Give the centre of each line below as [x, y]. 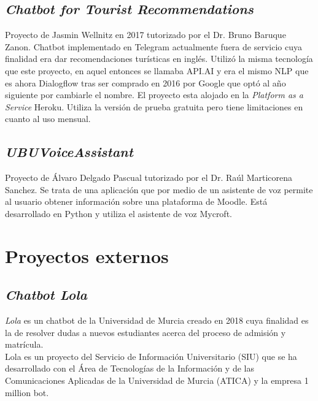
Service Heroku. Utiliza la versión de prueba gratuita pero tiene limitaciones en [154, 106]
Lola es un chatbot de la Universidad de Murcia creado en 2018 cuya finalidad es [157, 320]
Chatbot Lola [46, 295]
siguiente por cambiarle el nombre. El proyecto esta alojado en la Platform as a [154, 95]
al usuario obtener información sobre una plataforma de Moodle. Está [136, 201]
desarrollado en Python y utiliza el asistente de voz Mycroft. [118, 213]
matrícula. [24, 344]
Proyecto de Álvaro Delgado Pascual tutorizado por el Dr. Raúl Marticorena [149, 178]
